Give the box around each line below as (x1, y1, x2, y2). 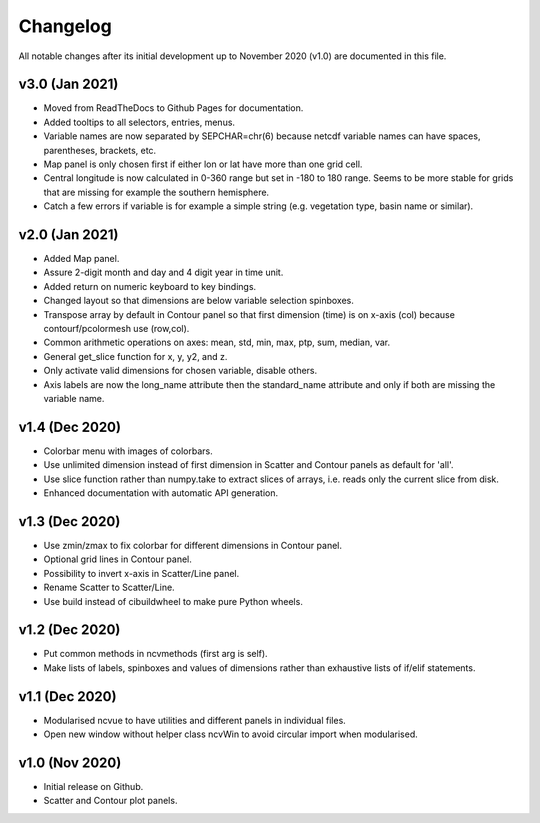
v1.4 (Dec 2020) (18, 418, 122, 435)
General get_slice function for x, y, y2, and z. (43, 350, 228, 362)
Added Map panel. (43, 253, 120, 265)
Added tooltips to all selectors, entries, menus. (43, 116, 235, 128)
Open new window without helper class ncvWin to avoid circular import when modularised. (43, 728, 419, 740)
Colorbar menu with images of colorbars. (43, 445, 214, 457)
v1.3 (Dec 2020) (18, 513, 121, 530)
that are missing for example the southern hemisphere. (43, 186, 270, 198)
